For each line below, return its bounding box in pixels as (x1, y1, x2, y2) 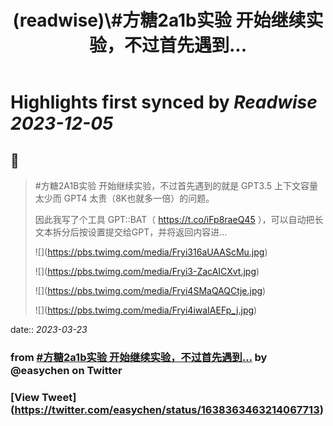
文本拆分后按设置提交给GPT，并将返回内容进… (34, 226, 228, 238)
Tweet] (41, 390, 77, 404)
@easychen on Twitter (10, 363, 123, 377)
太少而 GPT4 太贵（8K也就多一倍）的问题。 (34, 192, 215, 204)
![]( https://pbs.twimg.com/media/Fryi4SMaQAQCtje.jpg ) (34, 285, 267, 296)
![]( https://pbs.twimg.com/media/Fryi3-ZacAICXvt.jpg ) (34, 266, 260, 277)
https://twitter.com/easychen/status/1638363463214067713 (14, 402, 320, 416)
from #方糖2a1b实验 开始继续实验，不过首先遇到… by (10, 350, 268, 364)
